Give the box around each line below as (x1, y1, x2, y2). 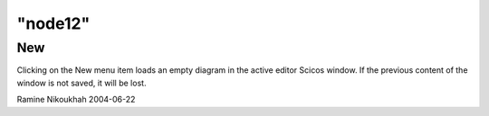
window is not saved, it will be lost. (16, 77, 147, 88)
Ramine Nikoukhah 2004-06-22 (16, 94, 136, 105)
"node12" (16, 13, 91, 33)
